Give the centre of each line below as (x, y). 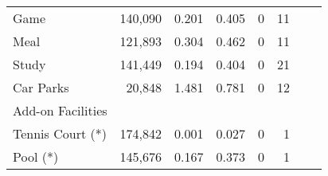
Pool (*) (36, 156)
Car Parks (41, 87)
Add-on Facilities (60, 110)
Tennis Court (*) (60, 133)
